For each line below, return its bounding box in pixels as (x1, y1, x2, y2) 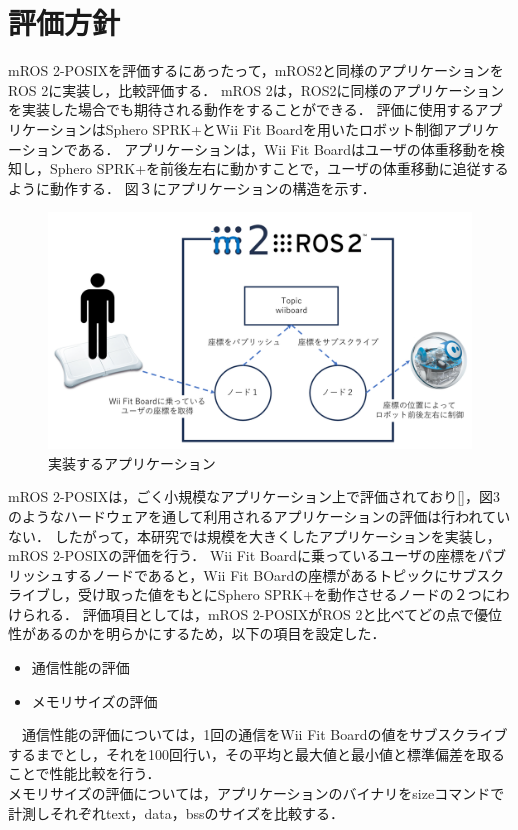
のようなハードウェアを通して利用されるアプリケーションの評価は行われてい (8, 505, 511, 526)
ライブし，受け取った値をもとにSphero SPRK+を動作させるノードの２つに (8, 584, 496, 605)
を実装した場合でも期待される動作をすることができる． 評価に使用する (8, 99, 475, 120)
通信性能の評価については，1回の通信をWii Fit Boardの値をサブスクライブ (21, 724, 508, 745)
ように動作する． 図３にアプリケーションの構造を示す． (8, 177, 376, 198)
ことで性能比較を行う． (8, 763, 161, 784)
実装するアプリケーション (48, 452, 216, 473)
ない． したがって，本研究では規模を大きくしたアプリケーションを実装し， (8, 525, 501, 546)
